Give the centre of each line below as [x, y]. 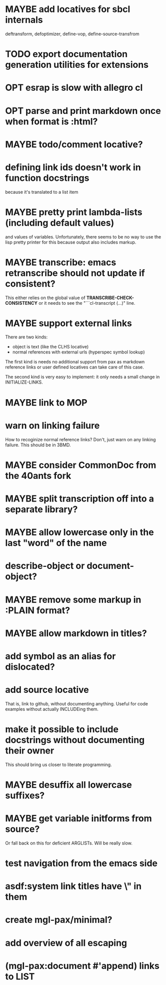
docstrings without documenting [75, 740]
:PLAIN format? [38, 610]
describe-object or [45, 566]
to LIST [20, 976]
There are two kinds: [26, 337]
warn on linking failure [52, 425]
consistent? [30, 283]
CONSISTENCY [21, 303]
